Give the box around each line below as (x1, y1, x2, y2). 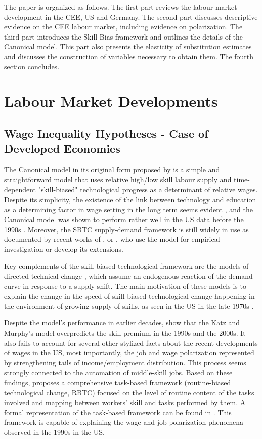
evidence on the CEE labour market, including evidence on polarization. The (4, 21, 243, 32)
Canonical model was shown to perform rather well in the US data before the (4, 214, 244, 225)
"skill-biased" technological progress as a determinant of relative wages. (38, 184, 258, 195)
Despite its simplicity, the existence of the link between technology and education (4, 194, 256, 204)
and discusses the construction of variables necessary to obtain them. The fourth (4, 51, 254, 61)
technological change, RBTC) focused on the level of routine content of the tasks (4, 387, 254, 397)
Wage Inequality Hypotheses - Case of (4, 125, 208, 141)
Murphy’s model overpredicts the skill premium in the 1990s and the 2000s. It (4, 327, 246, 338)
